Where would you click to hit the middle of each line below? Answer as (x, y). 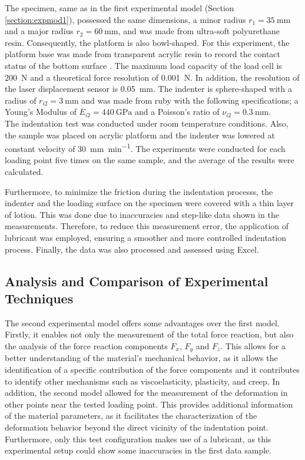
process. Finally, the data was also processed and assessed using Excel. (132, 249)
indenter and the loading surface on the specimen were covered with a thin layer (150, 203)
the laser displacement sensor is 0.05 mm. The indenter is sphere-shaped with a (148, 89)
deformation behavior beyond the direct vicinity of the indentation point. (137, 427)
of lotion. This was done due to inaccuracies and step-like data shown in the (142, 214)
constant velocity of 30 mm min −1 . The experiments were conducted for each (145, 148)
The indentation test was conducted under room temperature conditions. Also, (147, 123)
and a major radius (39, 31)
